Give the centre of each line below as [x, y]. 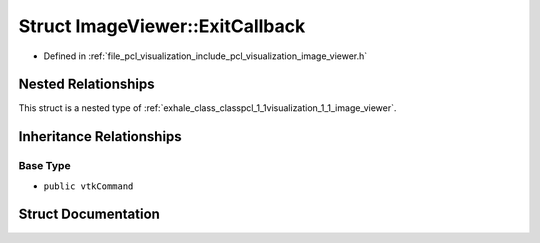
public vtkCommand [88, 186]
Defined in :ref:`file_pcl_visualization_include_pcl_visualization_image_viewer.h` [205, 56]
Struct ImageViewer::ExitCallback [162, 26]
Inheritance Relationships [100, 136]
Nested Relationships [86, 84]
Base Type [44, 166]
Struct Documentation [89, 214]
